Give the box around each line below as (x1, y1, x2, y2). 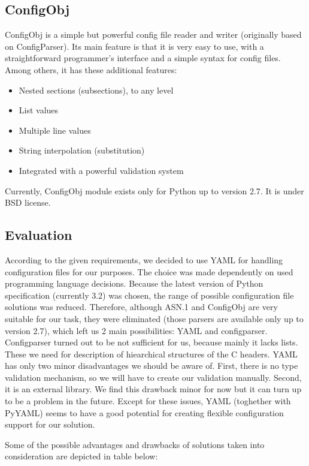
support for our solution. (5, 418, 95, 431)
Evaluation (5, 226, 72, 244)
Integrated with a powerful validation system (19, 164, 184, 176)
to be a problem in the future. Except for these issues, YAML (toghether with (5, 395, 291, 407)
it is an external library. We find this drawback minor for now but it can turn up (5, 383, 302, 395)
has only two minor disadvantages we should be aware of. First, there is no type (5, 359, 298, 372)
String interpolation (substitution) (19, 144, 145, 157)
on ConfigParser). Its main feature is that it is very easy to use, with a (5, 40, 264, 52)
